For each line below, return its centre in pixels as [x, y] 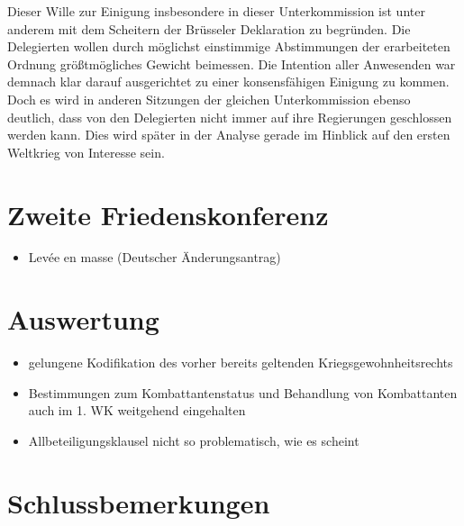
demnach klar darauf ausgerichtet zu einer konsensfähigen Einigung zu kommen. [228, 82]
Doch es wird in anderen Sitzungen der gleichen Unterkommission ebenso [209, 99]
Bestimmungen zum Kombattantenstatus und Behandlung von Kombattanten [243, 392]
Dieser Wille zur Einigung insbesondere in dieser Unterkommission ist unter [216, 11]
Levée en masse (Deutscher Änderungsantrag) [155, 257]
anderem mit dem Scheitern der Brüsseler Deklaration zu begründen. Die [209, 28]
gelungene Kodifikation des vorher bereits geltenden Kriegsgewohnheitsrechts [241, 363]
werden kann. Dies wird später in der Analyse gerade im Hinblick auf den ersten [229, 135]
